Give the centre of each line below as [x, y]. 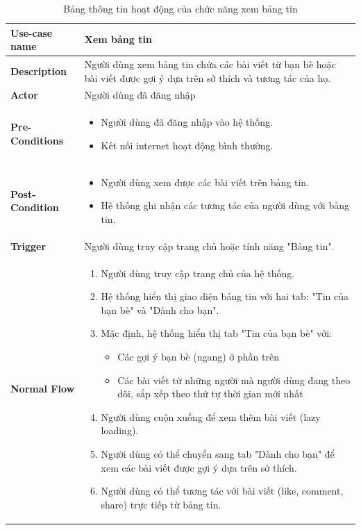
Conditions [37, 140]
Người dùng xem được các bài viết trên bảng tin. [205, 182]
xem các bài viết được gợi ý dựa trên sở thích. [199, 467]
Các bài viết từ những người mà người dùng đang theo [234, 380]
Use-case [32, 32]
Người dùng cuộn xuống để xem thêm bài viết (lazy [211, 416]
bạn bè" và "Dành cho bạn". [160, 309]
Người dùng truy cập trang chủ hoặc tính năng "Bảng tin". [209, 246]
